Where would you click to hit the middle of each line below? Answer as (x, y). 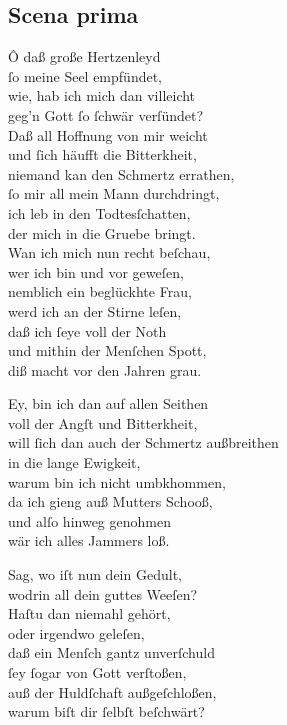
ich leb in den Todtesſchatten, (99, 212)
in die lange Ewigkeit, (74, 462)
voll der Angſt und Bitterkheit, (103, 422)
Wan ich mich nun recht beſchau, (109, 252)
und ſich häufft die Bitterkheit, (102, 154)
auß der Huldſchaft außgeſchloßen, (112, 691)
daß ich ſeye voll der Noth (87, 330)
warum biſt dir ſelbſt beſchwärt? (106, 711)
